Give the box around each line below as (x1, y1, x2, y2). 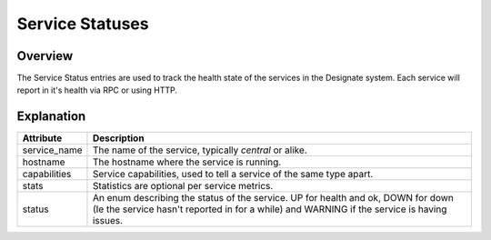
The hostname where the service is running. (92, 155, 282, 168)
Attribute (22, 132, 63, 145)
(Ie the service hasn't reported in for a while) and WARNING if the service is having (92, 203, 447, 215)
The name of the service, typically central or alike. (92, 144, 308, 156)
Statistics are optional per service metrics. (92, 180, 274, 193)
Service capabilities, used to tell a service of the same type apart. (92, 168, 374, 181)
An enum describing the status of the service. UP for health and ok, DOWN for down (92, 192, 455, 205)
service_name (22, 144, 83, 156)
